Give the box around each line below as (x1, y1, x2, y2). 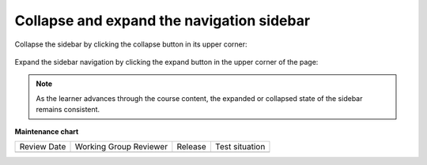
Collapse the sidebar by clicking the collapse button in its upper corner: (14, 39, 248, 49)
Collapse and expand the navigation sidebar (14, 12, 311, 29)
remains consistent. (36, 105, 100, 114)
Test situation (214, 141, 266, 152)
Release (176, 141, 207, 152)
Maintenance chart (14, 126, 79, 136)
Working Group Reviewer (74, 141, 168, 152)
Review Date (19, 141, 66, 152)
